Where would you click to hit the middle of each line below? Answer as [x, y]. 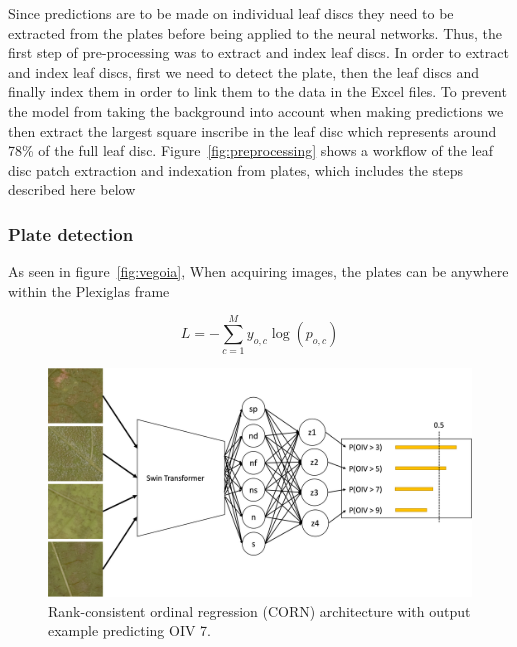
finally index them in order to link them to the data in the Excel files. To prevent [257, 91]
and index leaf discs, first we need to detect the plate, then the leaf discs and [243, 71]
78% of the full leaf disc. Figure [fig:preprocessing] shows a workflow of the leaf [250, 150]
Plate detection [71, 233]
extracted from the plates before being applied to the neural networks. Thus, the [255, 32]
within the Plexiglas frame [89, 290]
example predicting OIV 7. [129, 630]
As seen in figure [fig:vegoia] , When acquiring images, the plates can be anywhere [258, 271]
